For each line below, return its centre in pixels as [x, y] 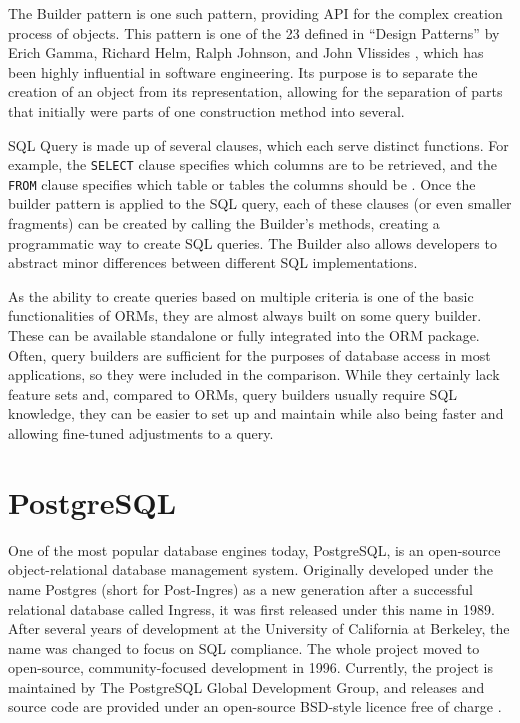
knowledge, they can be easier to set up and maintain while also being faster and [256, 413]
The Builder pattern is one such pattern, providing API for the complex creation [255, 13]
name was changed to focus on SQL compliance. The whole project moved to [244, 647]
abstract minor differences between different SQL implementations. [213, 262]
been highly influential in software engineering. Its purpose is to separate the [243, 71]
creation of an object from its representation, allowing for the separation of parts [255, 91]
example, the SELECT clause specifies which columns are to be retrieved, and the [252, 164]
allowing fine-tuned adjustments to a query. [141, 433]
